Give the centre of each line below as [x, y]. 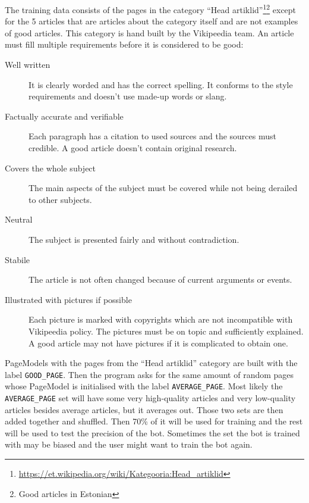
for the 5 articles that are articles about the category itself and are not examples [152, 21]
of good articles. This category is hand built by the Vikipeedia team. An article [149, 32]
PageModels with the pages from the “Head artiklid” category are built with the [151, 363]
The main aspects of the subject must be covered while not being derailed [163, 188]
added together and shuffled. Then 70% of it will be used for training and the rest [154, 421]
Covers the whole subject [51, 168]
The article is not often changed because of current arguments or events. [160, 279]
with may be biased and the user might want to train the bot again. [129, 444]
